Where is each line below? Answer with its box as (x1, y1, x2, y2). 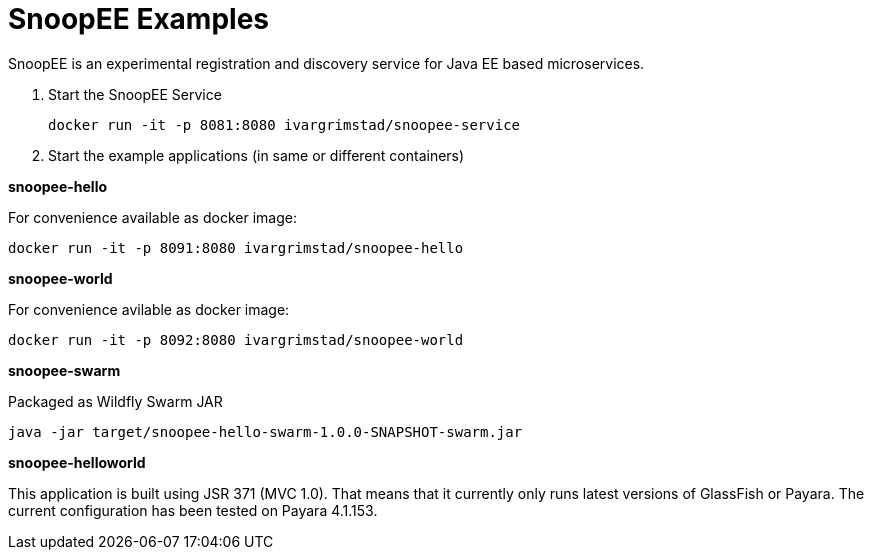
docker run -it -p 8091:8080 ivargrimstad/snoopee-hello (8, 239, 464, 256)
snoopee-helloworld (8, 453, 146, 471)
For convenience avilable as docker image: (8, 300, 290, 318)
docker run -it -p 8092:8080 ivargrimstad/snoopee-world (8, 331, 464, 348)
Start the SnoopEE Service (48, 85, 222, 103)
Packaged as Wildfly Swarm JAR (8, 392, 223, 410)
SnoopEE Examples (8, 2, 270, 36)
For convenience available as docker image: (8, 208, 297, 226)
